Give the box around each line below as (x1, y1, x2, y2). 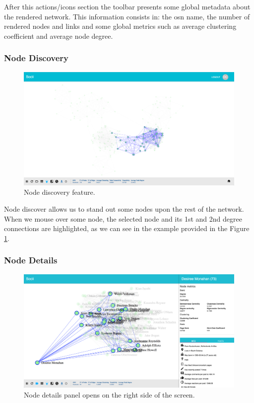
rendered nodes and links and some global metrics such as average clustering (4, 21, 237, 31)
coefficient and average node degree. (4, 30, 113, 41)
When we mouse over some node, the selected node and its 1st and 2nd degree (4, 213, 242, 224)
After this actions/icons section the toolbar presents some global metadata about (4, 1, 251, 11)
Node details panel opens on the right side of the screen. (24, 390, 195, 400)
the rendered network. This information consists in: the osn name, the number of (4, 11, 250, 21)
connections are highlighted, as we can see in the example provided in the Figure (4, 223, 250, 234)
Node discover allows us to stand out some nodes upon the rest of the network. (4, 203, 244, 214)
